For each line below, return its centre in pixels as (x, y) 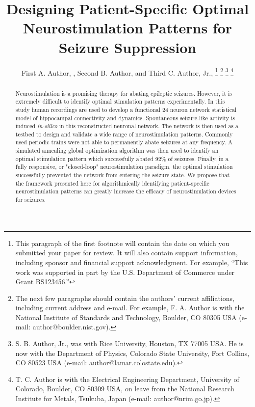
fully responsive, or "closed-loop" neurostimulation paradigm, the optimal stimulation (124, 167)
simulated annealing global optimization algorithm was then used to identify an (117, 150)
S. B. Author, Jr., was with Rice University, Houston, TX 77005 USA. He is (129, 343)
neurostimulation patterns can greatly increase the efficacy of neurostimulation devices (126, 191)
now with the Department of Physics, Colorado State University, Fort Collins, (132, 353)
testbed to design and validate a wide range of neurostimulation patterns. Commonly (124, 134)
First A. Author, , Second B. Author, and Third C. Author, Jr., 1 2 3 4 (127, 72)
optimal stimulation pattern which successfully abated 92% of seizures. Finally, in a (122, 158)
